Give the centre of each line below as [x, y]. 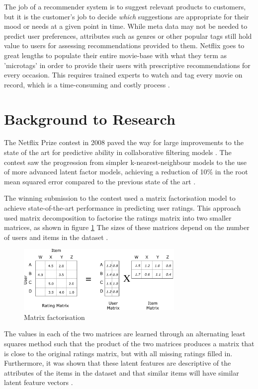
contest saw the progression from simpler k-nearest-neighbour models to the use [126, 162]
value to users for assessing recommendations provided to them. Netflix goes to [124, 45]
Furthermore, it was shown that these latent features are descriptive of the [118, 363]
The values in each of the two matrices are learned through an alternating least [125, 334]
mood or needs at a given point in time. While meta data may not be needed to [126, 26]
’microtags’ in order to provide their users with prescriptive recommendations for [127, 65]
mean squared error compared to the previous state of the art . [100, 181]
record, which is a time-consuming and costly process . [87, 84]
